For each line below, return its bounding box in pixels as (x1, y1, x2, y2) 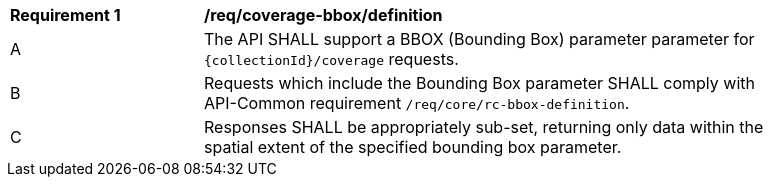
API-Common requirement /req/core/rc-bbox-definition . (204, 93, 630, 113)
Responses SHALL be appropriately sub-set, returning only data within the (204, 117, 764, 137)
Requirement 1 (10, 5, 121, 25)
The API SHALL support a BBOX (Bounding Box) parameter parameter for (204, 29, 755, 49)
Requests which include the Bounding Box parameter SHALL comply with (204, 73, 755, 93)
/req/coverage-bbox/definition (204, 5, 443, 25)
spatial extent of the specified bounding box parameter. (204, 137, 622, 157)
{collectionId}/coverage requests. (204, 49, 459, 69)
